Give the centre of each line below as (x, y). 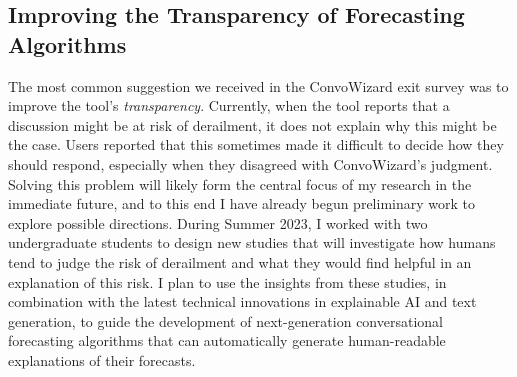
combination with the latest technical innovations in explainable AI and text (242, 301)
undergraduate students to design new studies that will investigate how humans (252, 242)
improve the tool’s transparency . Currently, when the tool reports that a (229, 105)
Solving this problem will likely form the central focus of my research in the (240, 183)
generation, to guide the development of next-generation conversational (225, 320)
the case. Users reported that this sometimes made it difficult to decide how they (256, 144)
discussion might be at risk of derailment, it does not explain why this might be (252, 124)
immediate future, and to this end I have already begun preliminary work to (241, 203)
